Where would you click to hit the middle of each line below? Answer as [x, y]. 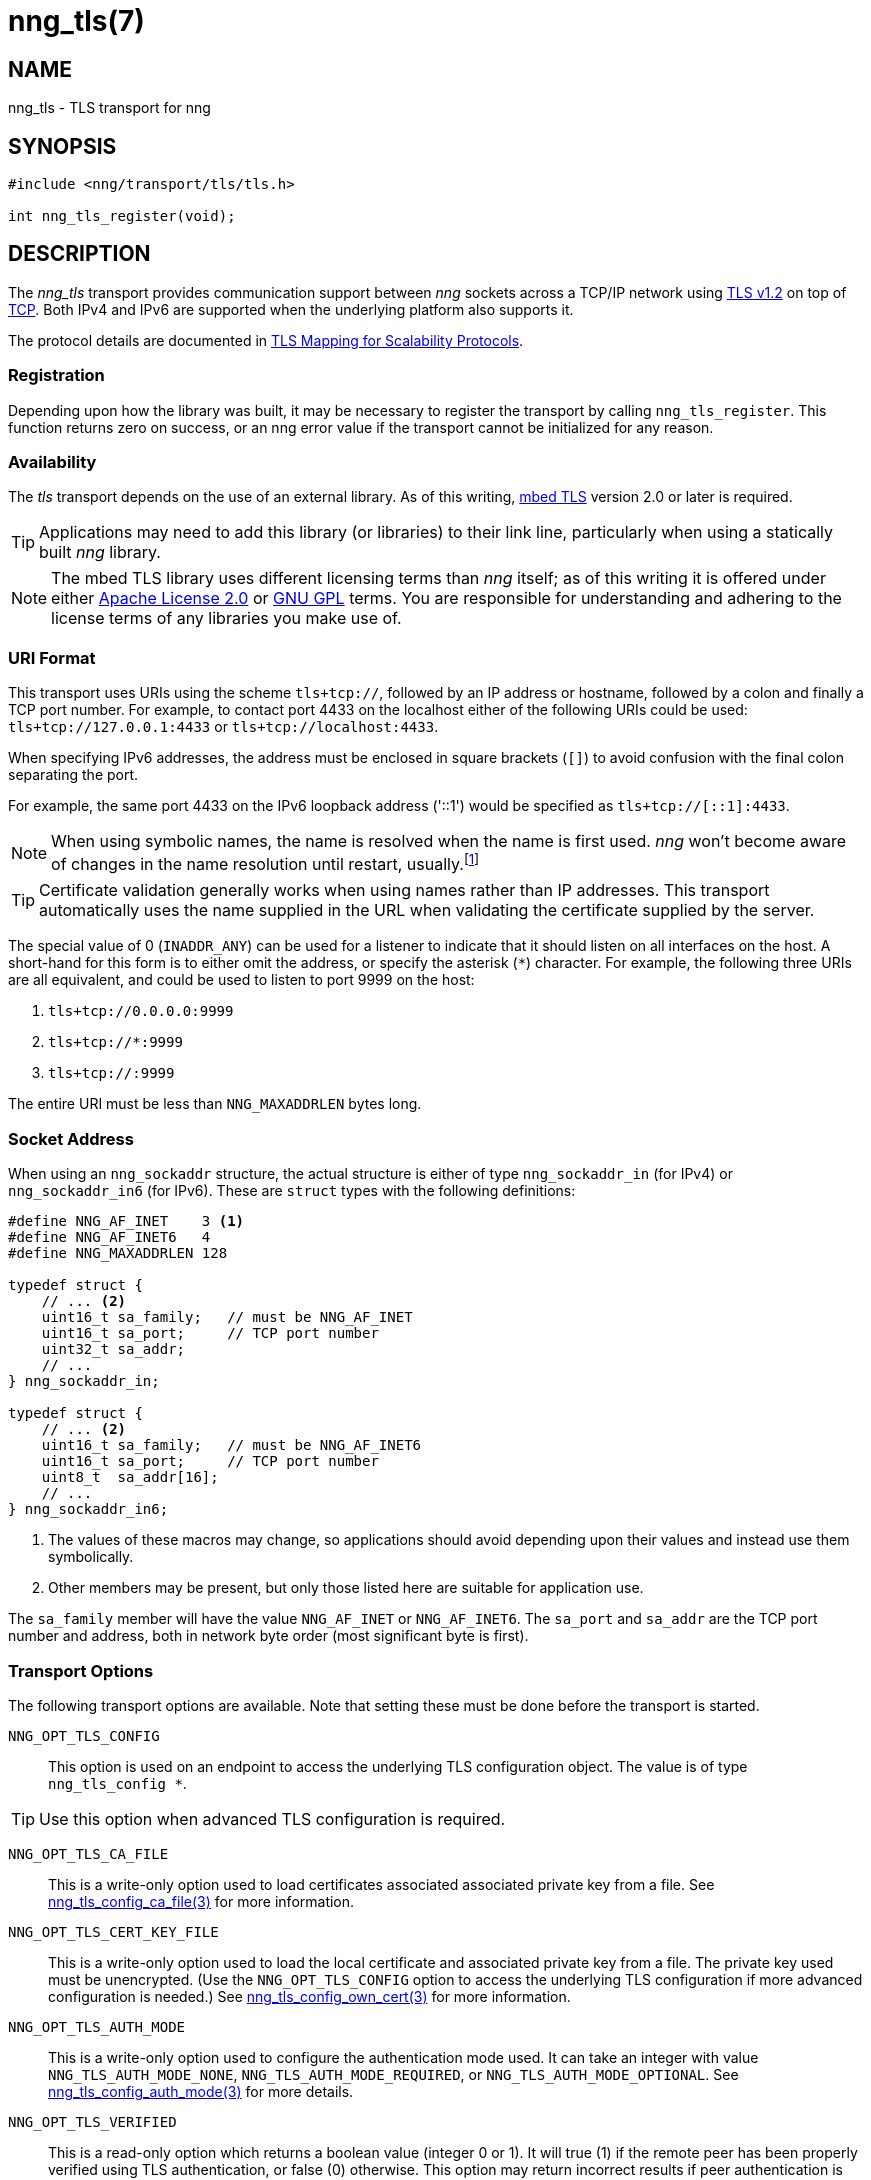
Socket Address [71, 1138]
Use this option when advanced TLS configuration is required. [272, 1818]
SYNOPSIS [62, 146]
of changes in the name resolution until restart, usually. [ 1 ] [265, 863]
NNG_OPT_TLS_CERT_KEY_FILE [113, 1931]
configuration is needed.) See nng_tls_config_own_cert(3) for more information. [309, 1996]
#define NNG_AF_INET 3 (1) [126, 1221]
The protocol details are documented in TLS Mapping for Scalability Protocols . [266, 340]
